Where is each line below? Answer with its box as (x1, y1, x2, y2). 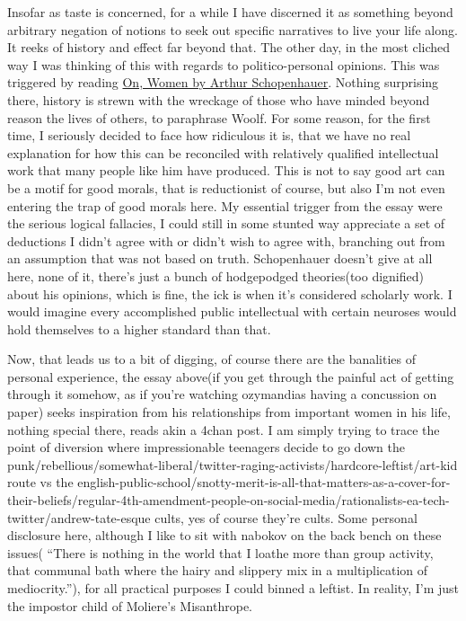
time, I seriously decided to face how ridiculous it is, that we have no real (7, 126, 411, 145)
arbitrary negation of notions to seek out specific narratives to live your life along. (7, 20, 458, 39)
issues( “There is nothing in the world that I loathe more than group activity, (7, 543, 434, 562)
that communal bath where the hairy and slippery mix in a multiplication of (7, 561, 428, 580)
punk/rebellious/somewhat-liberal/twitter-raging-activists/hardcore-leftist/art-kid (7, 455, 458, 474)
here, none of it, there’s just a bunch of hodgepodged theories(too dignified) (7, 266, 424, 285)
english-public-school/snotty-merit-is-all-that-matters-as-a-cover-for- (77, 473, 451, 492)
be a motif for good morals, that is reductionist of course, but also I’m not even (7, 178, 445, 197)
